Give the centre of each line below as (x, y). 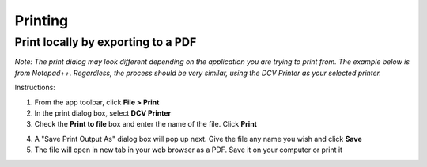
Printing (42, 21)
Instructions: (35, 88)
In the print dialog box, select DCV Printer (103, 113)
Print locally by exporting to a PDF (106, 42)
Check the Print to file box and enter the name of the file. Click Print (145, 124)
